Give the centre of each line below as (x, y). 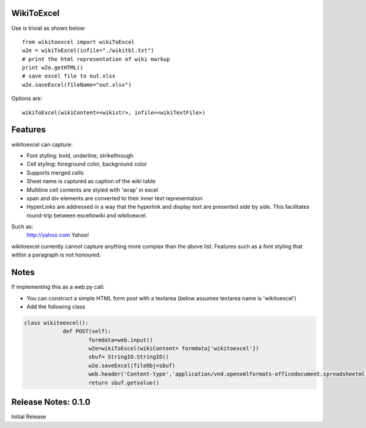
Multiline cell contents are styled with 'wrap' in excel (92, 190)
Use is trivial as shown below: (48, 28)
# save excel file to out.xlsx (69, 76)
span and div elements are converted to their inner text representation (114, 198)
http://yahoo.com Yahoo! (58, 235)
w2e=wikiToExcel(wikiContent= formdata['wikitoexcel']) (174, 349)
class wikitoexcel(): (56, 323)
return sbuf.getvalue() (124, 383)
